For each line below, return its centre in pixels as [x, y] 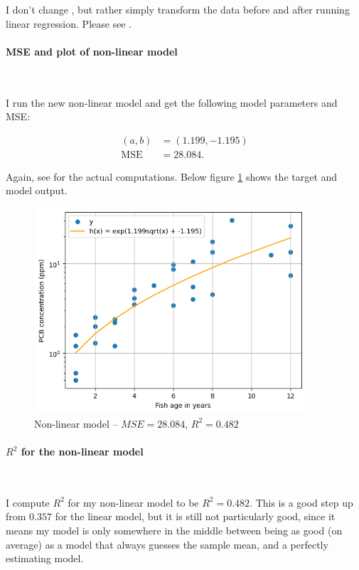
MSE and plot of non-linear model [92, 51]
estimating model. [45, 558]
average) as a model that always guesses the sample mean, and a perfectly [167, 544]
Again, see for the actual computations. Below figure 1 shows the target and [172, 176]
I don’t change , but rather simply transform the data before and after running [178, 9]
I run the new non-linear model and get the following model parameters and [172, 102]
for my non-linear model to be [133, 502]
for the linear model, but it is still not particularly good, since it [195, 516]
